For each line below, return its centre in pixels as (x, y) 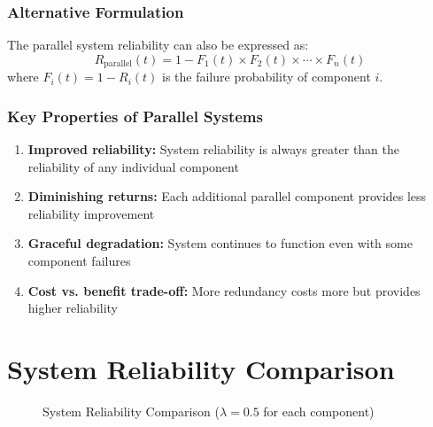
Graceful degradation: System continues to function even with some (220, 243)
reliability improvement (91, 213)
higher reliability (73, 308)
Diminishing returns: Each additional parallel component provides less (227, 196)
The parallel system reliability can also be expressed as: (158, 45)
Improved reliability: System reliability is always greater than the (214, 149)
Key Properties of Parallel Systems (135, 116)
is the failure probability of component (266, 77)
